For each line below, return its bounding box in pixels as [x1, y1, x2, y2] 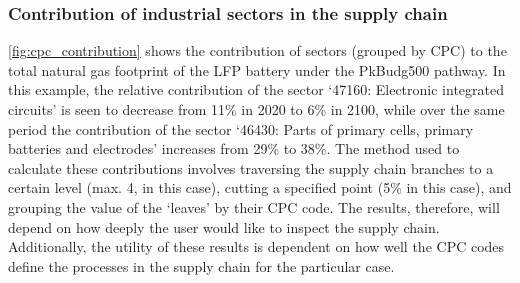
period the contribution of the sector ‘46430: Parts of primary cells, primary [8, 118, 474, 139]
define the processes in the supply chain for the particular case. [8, 255, 395, 276]
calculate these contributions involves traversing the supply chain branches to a [8, 157, 494, 178]
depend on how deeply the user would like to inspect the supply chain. [8, 216, 440, 237]
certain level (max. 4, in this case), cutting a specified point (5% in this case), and [8, 177, 512, 198]
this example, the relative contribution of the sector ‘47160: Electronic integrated [8, 79, 504, 100]
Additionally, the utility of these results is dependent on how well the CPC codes [8, 236, 505, 257]
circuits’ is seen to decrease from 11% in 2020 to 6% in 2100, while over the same [8, 99, 505, 119]
